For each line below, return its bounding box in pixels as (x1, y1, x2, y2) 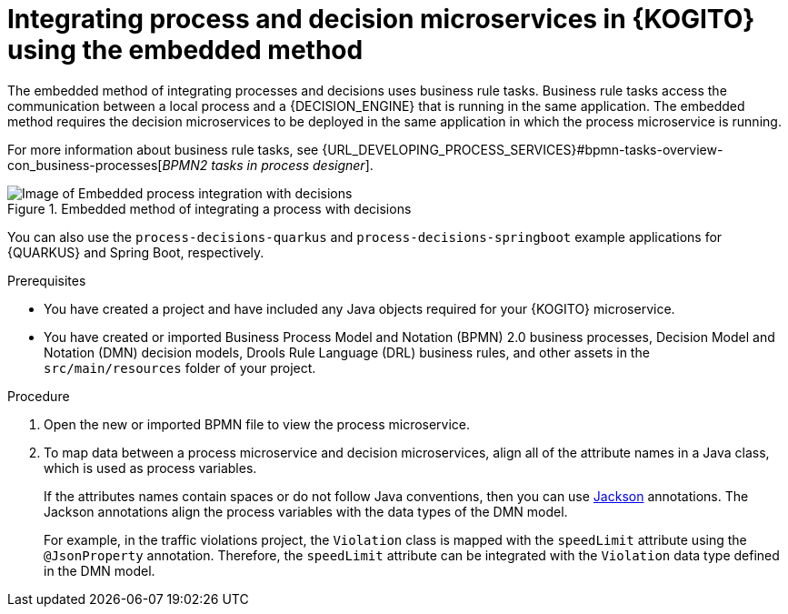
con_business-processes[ (7, 156, 163, 173)
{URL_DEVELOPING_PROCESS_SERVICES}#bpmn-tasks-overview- (322, 141, 723, 157)
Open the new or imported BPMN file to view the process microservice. (44, 416, 471, 432)
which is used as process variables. (44, 459, 257, 476)
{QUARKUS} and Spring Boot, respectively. (7, 244, 264, 260)
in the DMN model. (44, 562, 155, 579)
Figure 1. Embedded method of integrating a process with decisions (7, 200, 412, 216)
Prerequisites (7, 272, 86, 288)
